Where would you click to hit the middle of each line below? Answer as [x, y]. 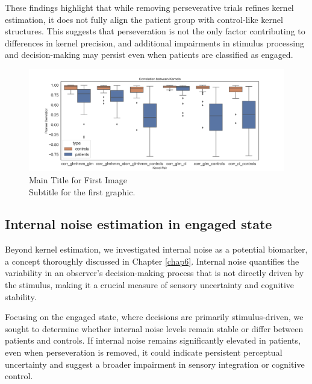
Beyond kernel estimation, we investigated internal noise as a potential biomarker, [156, 249]
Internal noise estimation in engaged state [139, 224]
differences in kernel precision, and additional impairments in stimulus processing [154, 42]
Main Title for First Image [78, 179]
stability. [21, 296]
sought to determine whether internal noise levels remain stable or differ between [154, 328]
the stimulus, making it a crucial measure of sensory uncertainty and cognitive [150, 285]
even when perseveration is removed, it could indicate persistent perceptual [144, 352]
